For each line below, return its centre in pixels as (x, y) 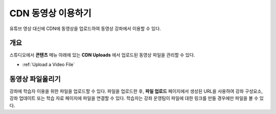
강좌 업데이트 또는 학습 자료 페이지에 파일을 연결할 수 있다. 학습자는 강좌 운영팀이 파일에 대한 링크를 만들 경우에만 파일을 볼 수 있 (137, 98)
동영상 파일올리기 (35, 79)
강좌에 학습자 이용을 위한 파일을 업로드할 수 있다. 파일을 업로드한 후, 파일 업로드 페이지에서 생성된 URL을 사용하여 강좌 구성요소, (136, 91)
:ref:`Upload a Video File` (49, 64)
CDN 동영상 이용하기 (50, 13)
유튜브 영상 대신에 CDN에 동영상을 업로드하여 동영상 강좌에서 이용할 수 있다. (85, 28)
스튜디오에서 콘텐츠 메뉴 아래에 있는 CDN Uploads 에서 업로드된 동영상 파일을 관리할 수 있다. (102, 55)
